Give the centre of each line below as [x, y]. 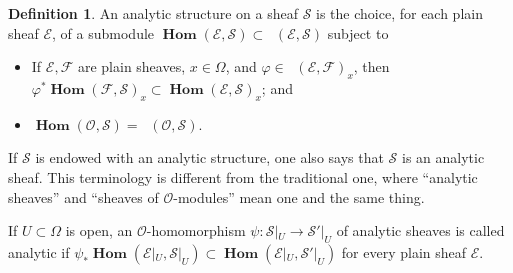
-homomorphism [196, 230]
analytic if [39, 251]
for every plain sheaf [404, 251]
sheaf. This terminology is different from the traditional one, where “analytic [243, 176]
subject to [358, 32]
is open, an [99, 230]
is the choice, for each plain [399, 13]
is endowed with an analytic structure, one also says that [209, 157]
